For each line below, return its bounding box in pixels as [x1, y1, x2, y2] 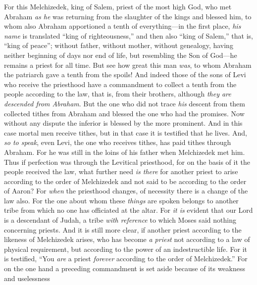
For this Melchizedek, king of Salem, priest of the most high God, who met [4, 1, 232, 11]
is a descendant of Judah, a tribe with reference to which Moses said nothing [4, 215, 236, 225]
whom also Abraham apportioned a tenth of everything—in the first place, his [4, 21, 241, 31]
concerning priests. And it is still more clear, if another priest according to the [4, 224, 242, 235]
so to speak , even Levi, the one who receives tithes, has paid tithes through [4, 137, 231, 147]
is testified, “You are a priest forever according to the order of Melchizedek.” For [4, 253, 248, 264]
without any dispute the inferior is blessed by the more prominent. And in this [4, 118, 243, 128]
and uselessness [4, 273, 50, 283]
